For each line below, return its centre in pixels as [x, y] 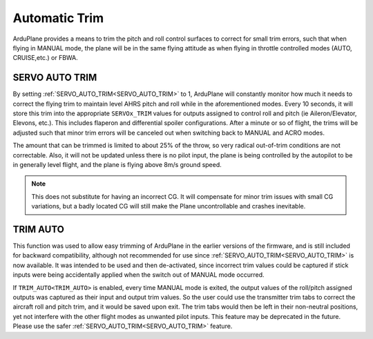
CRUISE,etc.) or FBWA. [46, 58]
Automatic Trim [58, 18]
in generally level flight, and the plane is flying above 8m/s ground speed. [117, 164]
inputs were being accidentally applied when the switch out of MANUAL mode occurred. [139, 275]
